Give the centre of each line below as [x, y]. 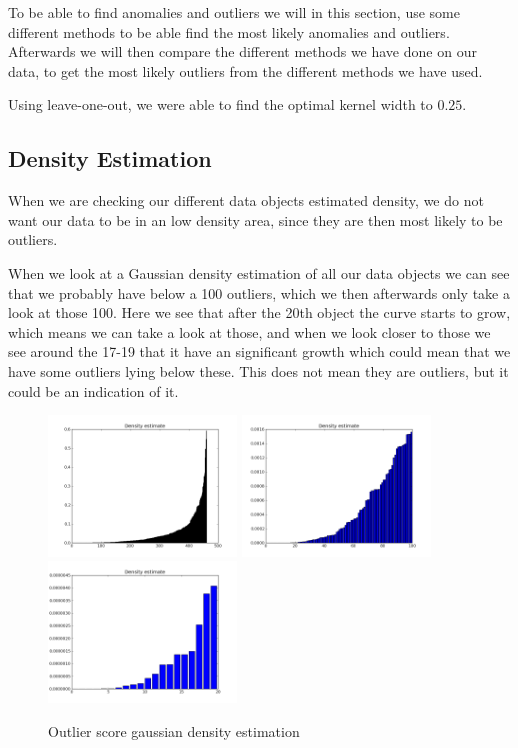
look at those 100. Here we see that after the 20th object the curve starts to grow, [259, 312]
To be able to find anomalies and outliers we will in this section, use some [234, 12]
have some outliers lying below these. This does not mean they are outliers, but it [258, 370]
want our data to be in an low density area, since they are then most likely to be [255, 219]
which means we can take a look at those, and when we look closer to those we [249, 331]
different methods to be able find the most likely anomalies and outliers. [229, 31]
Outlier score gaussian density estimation [174, 730]
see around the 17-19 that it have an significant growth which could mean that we [259, 351]
